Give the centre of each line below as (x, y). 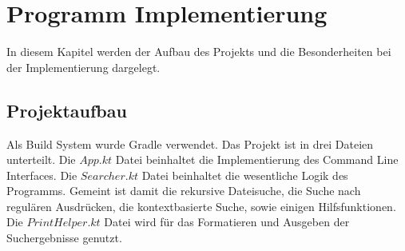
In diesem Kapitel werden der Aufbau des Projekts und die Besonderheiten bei (199, 52)
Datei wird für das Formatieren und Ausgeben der (227, 222)
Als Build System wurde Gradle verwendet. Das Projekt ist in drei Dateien (190, 143)
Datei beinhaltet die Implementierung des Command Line (257, 159)
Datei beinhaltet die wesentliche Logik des (245, 175)
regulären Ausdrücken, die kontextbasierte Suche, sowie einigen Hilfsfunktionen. (201, 206)
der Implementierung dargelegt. (83, 67)
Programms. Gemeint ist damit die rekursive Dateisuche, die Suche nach (184, 191)
